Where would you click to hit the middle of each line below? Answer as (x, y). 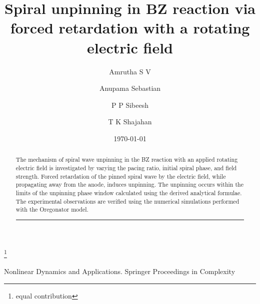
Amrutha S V (130, 71)
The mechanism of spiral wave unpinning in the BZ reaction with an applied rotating (127, 159)
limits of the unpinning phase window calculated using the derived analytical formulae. (129, 192)
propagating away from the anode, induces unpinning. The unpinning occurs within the (129, 184)
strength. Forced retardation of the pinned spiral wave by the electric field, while (121, 176)
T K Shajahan (130, 122)
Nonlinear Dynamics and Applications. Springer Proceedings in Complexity (120, 271)
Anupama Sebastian (130, 88)
